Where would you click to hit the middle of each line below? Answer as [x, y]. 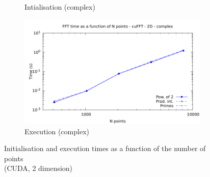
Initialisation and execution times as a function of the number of [105, 148]
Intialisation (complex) [60, 7]
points [14, 158]
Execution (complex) [57, 131]
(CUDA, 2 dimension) [38, 168]
